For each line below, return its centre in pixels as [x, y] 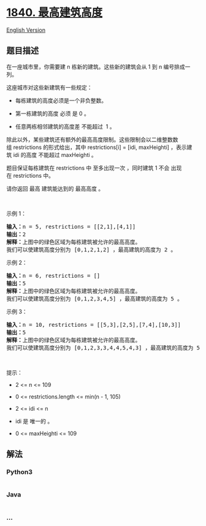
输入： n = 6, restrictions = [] [53, 276]
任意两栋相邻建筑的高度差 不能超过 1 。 [65, 126]
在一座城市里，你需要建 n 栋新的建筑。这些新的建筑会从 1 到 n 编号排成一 [98, 67]
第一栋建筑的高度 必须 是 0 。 [52, 113]
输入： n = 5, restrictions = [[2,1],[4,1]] [71, 227]
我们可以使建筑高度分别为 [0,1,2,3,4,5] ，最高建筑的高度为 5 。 [94, 299]
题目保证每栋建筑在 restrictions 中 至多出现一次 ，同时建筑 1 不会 [88, 168]
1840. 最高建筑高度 [55, 13]
